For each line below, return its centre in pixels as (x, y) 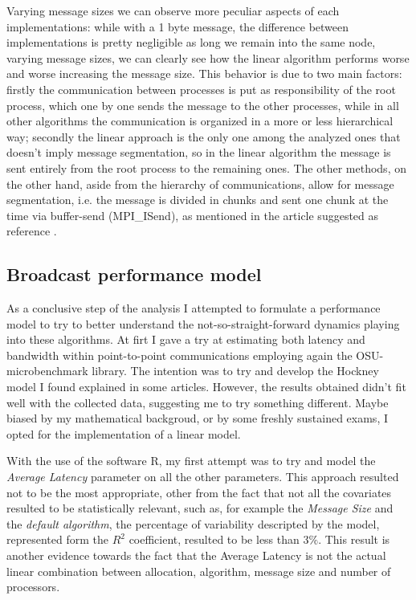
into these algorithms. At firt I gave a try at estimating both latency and (186, 339)
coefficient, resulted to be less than (214, 539)
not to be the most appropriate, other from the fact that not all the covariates (199, 492)
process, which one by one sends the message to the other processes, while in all (203, 105)
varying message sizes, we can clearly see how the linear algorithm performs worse (208, 57)
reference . (32, 231)
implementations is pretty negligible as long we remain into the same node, (191, 42)
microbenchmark (47, 371)
